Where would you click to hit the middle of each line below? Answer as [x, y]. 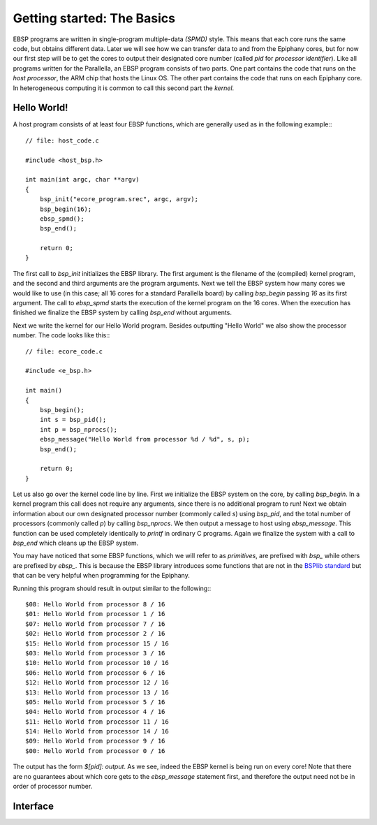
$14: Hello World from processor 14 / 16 [97, 731]
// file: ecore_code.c [64, 351]
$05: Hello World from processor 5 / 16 [95, 702]
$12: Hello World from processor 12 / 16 [97, 682]
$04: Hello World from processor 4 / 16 [95, 712]
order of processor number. [53, 787]
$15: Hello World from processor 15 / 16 [97, 643]
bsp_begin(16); [66, 209]
